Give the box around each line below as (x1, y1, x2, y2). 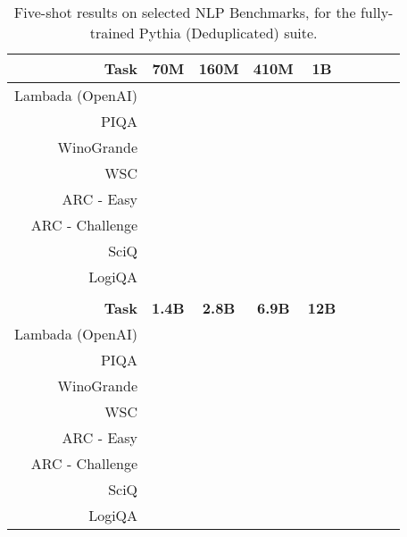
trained (89, 22, 135, 43)
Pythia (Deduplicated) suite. (138, 22, 318, 43)
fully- (360, 2, 394, 22)
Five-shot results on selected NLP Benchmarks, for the (13, 2, 356, 22)
